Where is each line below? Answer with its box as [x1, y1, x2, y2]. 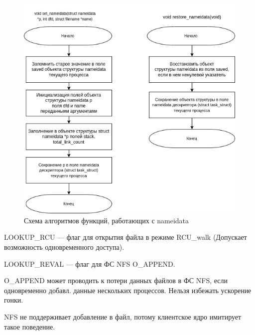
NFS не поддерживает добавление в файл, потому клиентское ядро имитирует [4, 312, 242, 322]
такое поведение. [4, 321, 55, 332]
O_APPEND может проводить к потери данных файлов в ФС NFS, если [4, 275, 228, 286]
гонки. [4, 295, 23, 305]
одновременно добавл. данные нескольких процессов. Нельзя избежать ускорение [4, 285, 252, 295]
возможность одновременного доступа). [4, 242, 125, 252]
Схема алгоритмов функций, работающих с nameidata [24, 215, 189, 225]
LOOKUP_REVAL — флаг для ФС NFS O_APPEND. [4, 258, 175, 269]
